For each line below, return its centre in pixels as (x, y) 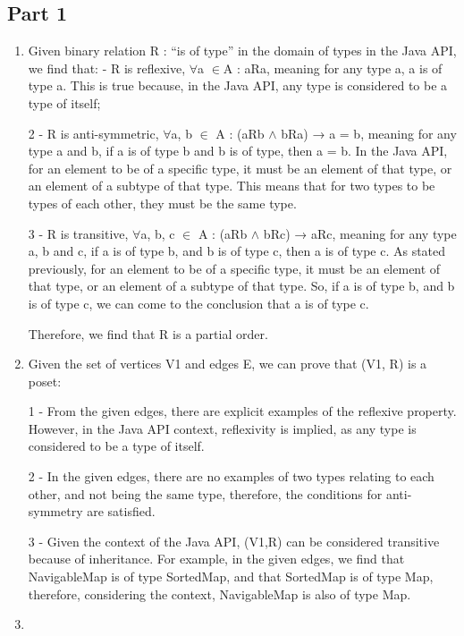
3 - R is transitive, (78, 233)
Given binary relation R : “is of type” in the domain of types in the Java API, (242, 51)
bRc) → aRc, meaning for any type (360, 233)
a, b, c (158, 233)
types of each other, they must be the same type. (162, 203)
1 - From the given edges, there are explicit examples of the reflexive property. (242, 411)
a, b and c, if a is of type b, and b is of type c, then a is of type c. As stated (237, 251)
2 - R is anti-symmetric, (93, 133)
